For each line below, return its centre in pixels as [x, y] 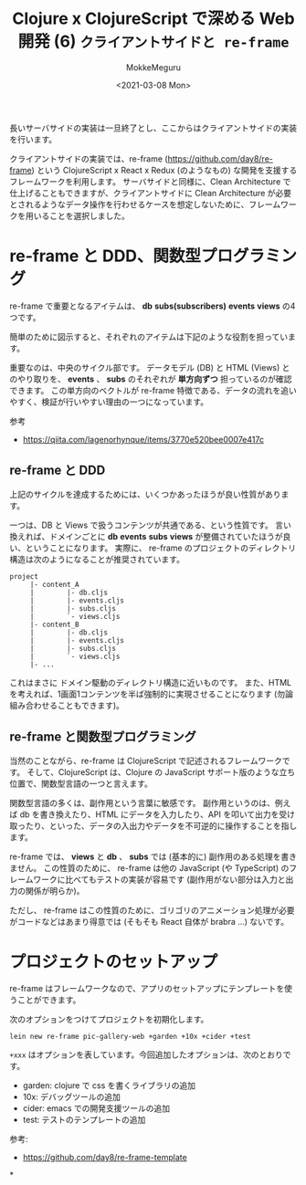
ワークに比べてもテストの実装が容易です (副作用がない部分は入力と [159, 879]
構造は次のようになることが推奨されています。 [97, 559]
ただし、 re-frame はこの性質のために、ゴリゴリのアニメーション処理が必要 [152, 910]
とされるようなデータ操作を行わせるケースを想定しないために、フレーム [145, 204]
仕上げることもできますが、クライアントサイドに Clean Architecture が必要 [151, 193]
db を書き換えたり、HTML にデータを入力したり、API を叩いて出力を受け [157, 814]
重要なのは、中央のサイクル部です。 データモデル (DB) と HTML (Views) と [150, 367]
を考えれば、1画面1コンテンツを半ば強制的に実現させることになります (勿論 [152, 694]
